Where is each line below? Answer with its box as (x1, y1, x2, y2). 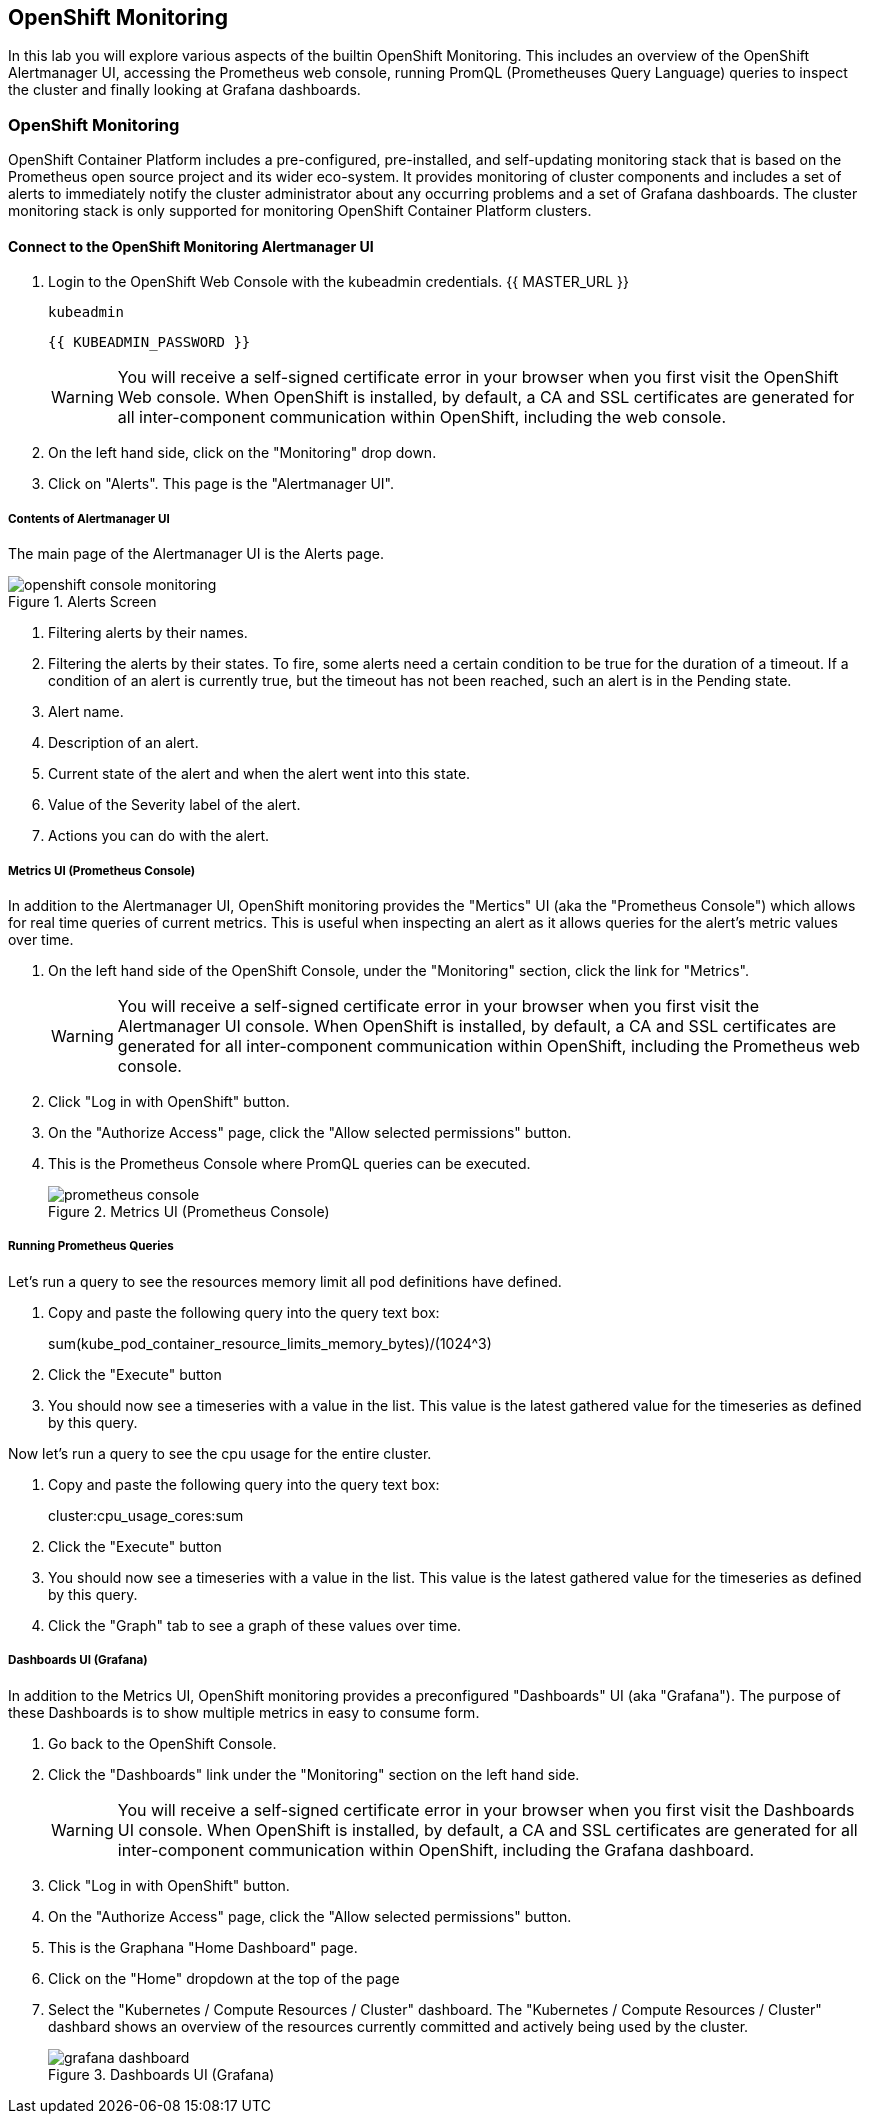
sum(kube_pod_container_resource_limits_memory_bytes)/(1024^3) (48, 1334, 492, 1352)
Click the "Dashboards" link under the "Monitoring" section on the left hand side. (48, 1765, 580, 1783)
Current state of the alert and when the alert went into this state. (48, 765, 471, 783)
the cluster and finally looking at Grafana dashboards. (8, 81, 361, 99)
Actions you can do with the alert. (48, 827, 270, 845)
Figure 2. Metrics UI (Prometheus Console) (48, 1202, 330, 1220)
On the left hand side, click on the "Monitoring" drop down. (48, 444, 437, 462)
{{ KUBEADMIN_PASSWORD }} (48, 334, 251, 351)
